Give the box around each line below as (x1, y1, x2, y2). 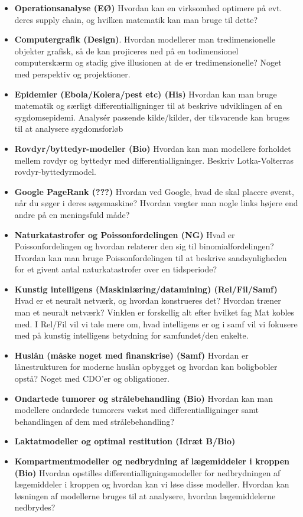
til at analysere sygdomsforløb (14, 122, 123, 135)
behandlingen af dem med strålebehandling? (14, 415, 174, 427)
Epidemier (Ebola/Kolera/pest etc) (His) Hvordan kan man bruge (14, 87, 277, 100)
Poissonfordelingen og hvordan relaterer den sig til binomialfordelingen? (14, 240, 274, 252)
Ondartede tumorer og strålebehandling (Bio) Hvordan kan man (14, 392, 273, 404)
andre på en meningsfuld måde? (14, 208, 130, 220)
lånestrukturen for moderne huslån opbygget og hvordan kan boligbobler (14, 360, 278, 373)
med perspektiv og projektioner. (14, 67, 131, 80)
